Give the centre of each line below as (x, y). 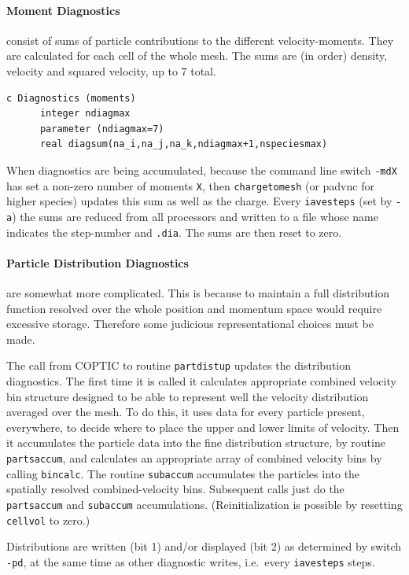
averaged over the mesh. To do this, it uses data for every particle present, (186, 412)
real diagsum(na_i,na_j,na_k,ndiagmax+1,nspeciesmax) (184, 144)
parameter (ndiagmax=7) (102, 129)
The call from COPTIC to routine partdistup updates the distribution (179, 365)
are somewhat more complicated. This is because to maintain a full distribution (198, 293)
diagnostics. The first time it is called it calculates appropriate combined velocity (201, 381)
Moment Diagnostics (63, 10)
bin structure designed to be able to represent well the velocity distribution (188, 396)
